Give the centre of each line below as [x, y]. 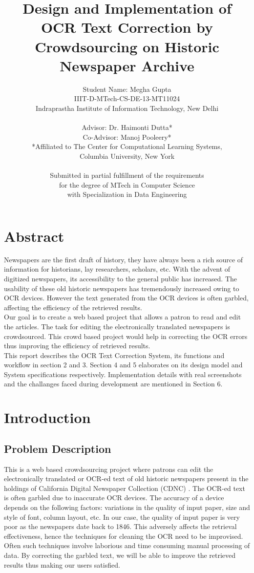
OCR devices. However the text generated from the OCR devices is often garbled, [126, 298]
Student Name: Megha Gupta [127, 89]
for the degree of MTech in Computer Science [127, 184]
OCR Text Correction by [127, 27]
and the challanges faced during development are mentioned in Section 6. [113, 384]
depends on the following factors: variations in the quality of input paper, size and [127, 507]
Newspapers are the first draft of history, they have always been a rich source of [124, 259]
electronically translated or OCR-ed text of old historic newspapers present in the [126, 478]
